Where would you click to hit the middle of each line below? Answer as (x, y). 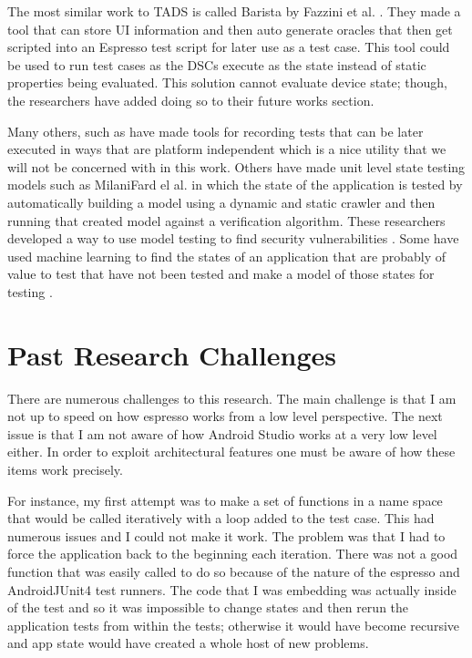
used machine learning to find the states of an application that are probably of (227, 256)
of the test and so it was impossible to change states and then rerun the (208, 607)
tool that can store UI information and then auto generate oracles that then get (230, 29)
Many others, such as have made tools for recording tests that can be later (215, 131)
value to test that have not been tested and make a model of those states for (221, 274)
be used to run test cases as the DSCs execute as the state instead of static (217, 64)
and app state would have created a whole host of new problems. (188, 643)
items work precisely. (65, 469)
